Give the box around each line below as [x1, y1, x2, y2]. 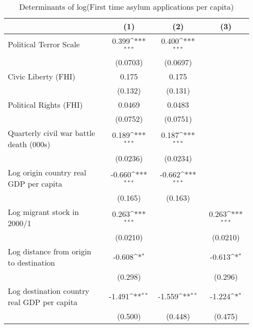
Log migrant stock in [8, 206, 79, 217]
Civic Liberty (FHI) [8, 70, 75, 82]
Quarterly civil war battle [8, 127, 95, 138]
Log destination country [8, 285, 90, 296]
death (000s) [8, 138, 51, 150]
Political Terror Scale [8, 39, 80, 50]
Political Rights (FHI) [8, 98, 83, 110]
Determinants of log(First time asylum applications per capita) [19, 1, 234, 12]
